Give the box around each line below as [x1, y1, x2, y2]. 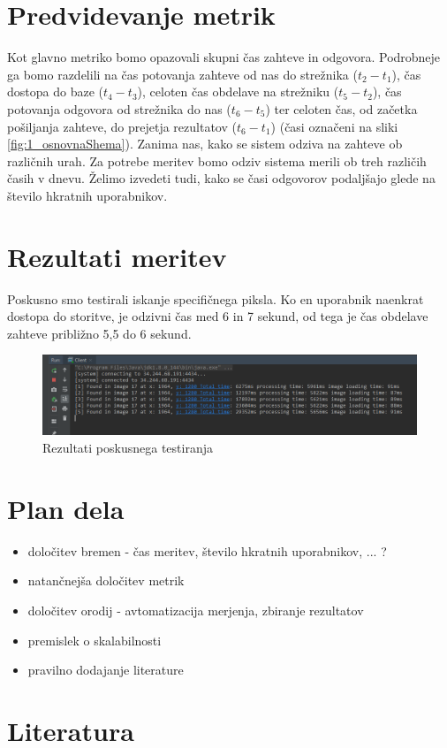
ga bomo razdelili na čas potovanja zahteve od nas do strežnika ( [7, 65, 358, 83]
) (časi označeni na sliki [270, 117, 398, 135]
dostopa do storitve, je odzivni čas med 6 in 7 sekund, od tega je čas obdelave [7, 307, 428, 325]
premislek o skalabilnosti [27, 630, 162, 649]
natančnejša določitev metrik [27, 571, 185, 590]
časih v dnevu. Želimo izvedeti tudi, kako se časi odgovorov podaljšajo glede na [7, 169, 436, 187]
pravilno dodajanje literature [27, 660, 184, 679]
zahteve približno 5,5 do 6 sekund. [7, 324, 192, 342]
